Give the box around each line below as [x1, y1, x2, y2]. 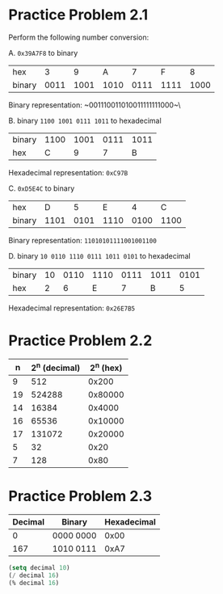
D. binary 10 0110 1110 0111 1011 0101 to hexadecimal [8, 251, 191, 260]
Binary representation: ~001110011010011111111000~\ [8, 99, 181, 110]
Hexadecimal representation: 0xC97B [8, 167, 128, 177]
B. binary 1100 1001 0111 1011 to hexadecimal [8, 116, 162, 125]
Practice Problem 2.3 [8, 487, 153, 506]
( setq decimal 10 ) [8, 564, 70, 572]
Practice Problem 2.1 [8, 6, 149, 24]
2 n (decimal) [31, 360, 81, 373]
